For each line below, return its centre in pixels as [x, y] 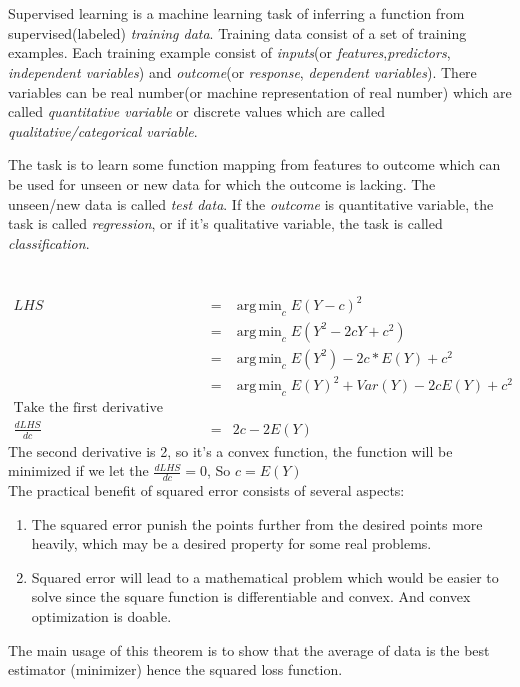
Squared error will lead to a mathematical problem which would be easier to [265, 576]
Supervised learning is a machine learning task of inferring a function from [236, 13]
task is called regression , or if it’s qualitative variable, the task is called [225, 223]
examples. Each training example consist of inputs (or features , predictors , [229, 52]
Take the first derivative [88, 408]
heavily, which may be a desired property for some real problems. [231, 543]
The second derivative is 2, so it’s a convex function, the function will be [230, 450]
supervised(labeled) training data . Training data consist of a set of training [237, 32]
